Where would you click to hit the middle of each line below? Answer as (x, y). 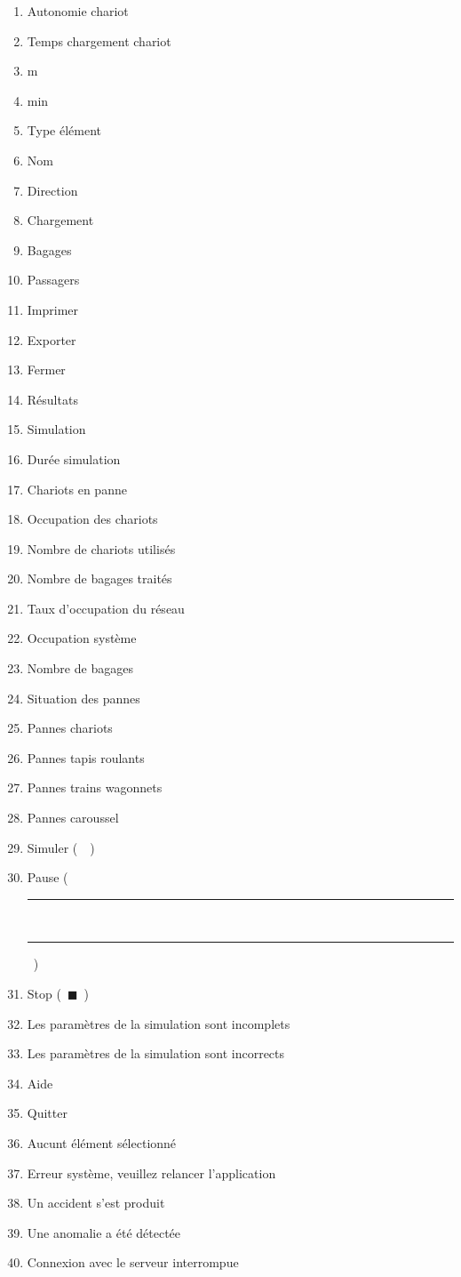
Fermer (46, 369)
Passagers (53, 280)
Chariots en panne (77, 489)
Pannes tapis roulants (86, 757)
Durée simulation (74, 458)
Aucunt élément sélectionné (102, 1142)
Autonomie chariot (78, 11)
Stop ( (44, 993)
